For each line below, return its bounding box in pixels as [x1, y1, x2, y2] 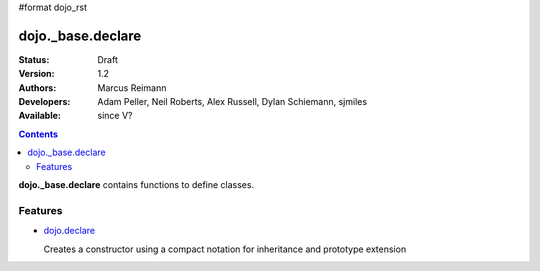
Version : [18, 68, 55, 80]
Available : [18, 110, 62, 122]
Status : [18, 53, 50, 65]
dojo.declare [43, 225, 95, 237]
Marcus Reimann [97, 81, 167, 94]
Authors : [18, 81, 57, 94]
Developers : [18, 96, 71, 108]
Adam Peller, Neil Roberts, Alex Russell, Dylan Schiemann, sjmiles [97, 96, 368, 108]
